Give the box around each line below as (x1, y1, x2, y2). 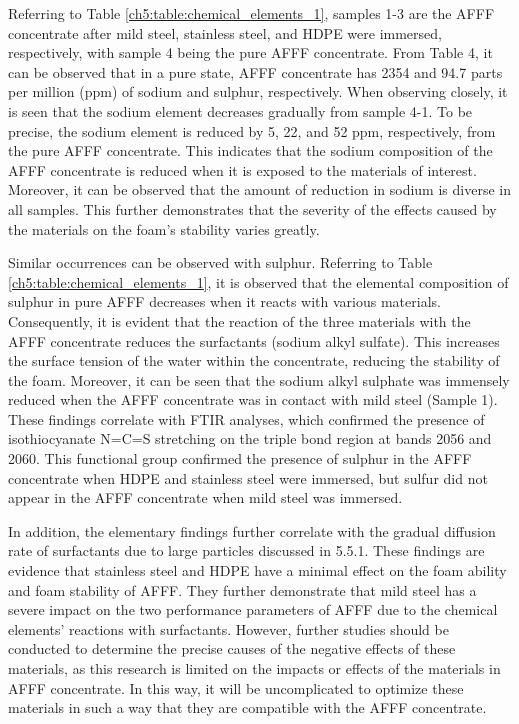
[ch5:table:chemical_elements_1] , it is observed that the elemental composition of (8, 271, 509, 292)
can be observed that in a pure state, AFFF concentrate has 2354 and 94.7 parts (8, 61, 503, 82)
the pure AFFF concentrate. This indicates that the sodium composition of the (8, 140, 493, 161)
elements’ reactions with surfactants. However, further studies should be (8, 618, 449, 639)
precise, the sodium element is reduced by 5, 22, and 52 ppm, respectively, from (8, 120, 496, 141)
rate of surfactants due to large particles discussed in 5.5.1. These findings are (8, 540, 485, 561)
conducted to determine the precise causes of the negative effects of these (8, 638, 456, 659)
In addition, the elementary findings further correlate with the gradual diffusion (8, 520, 496, 541)
